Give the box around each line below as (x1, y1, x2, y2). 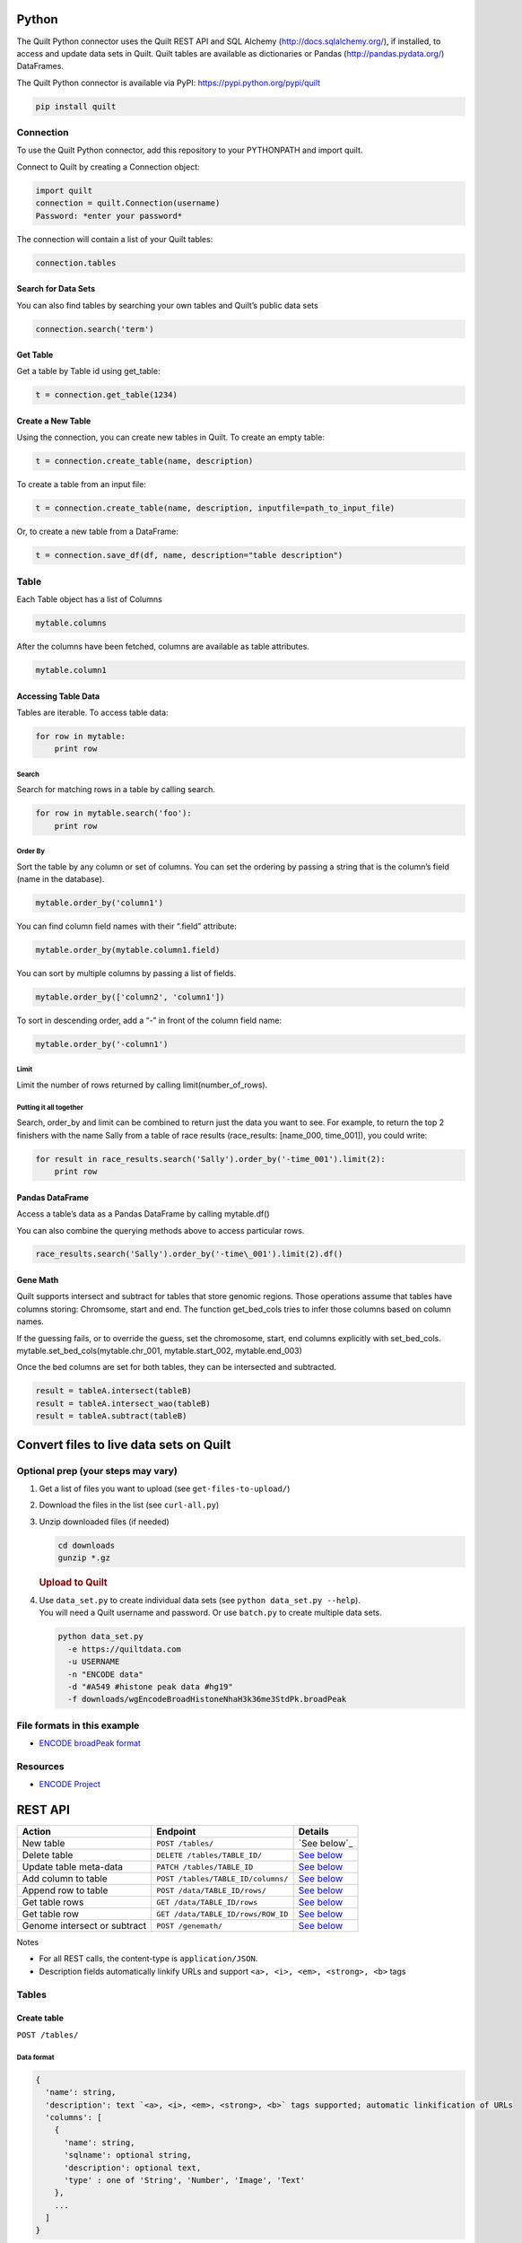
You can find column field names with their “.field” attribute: (16, 921, 238, 932)
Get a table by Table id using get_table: (16, 366, 161, 377)
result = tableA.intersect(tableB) (35, 1386, 192, 1396)
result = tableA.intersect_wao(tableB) (35, 1398, 211, 1409)
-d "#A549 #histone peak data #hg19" (67, 1681, 233, 1691)
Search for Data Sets (16, 284, 96, 294)
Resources (16, 1759, 65, 1772)
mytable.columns (35, 618, 108, 628)
